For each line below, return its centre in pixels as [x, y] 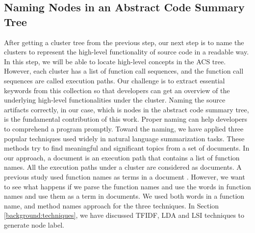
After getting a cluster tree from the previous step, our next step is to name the [124, 42]
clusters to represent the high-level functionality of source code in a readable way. [127, 52]
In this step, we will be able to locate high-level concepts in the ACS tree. [115, 61]
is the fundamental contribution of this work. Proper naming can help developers [126, 119]
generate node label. [34, 224]
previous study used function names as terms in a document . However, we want [125, 176]
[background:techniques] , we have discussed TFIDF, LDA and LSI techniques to [124, 215]
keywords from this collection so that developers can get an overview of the [117, 90]
